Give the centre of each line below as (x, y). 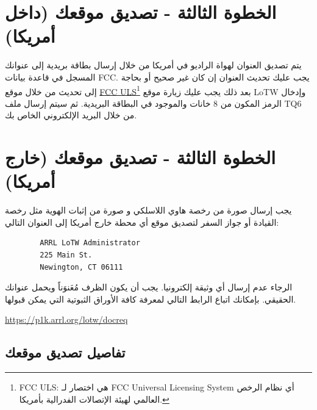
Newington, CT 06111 (81, 267)
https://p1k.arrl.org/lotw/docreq (66, 319)
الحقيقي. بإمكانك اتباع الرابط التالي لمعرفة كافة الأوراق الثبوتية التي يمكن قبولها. (151, 299)
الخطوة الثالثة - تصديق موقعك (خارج (140, 157)
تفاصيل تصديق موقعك (65, 352)
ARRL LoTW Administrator (90, 243)
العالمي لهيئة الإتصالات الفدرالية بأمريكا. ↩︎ (94, 399)
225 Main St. (66, 255)
